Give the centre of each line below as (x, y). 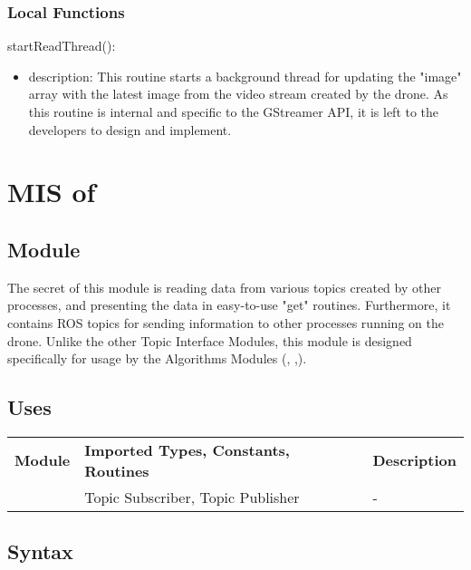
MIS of (52, 192)
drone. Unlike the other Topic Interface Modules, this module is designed (210, 340)
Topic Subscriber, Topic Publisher (192, 497)
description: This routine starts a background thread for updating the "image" (245, 76)
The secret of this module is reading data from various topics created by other (224, 287)
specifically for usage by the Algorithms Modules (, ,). (157, 358)
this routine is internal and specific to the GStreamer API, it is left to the (234, 111)
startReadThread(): (62, 46)
